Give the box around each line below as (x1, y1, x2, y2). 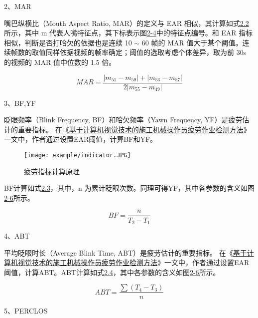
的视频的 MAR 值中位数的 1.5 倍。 (4, 56, 116, 67)
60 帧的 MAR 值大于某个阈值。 (141, 37, 243, 47)
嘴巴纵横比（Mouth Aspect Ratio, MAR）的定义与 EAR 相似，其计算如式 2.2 (4, 17, 249, 28)
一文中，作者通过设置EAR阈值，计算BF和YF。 (4, 134, 157, 144)
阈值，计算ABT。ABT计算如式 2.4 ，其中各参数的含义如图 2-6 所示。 (4, 267, 220, 277)
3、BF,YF (4, 97, 36, 108)
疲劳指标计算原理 (24, 166, 80, 176)
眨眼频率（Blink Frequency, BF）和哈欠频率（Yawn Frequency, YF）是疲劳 (4, 114, 243, 125)
